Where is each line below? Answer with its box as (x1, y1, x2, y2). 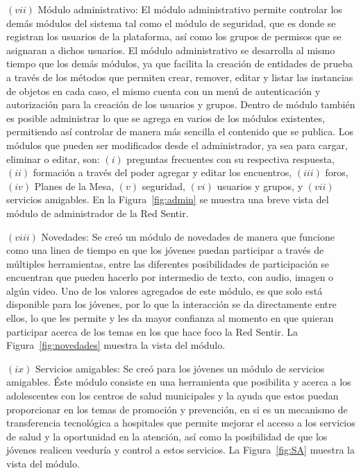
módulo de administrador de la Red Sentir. (6, 205, 189, 220)
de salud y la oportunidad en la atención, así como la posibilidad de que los (6, 429, 328, 443)
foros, (325, 165, 349, 180)
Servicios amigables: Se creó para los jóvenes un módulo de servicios (35, 361, 325, 375)
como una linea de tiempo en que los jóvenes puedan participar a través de (6, 243, 324, 257)
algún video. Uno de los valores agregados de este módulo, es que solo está (6, 283, 323, 298)
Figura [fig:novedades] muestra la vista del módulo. (6, 338, 226, 352)
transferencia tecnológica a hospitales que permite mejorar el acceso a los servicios (6, 415, 355, 430)
